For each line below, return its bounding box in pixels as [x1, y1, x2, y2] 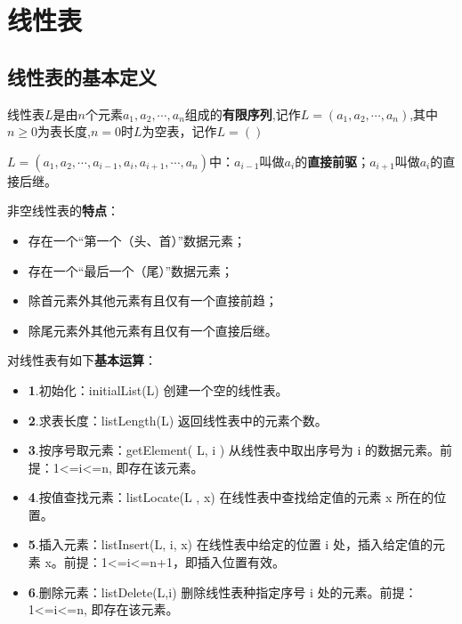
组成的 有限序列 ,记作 [184, 104, 301, 123]
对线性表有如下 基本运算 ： [7, 351, 157, 369]
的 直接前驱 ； [295, 151, 370, 170]
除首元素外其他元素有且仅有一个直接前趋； [28, 291, 278, 310]
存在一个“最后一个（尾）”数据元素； [28, 261, 234, 280]
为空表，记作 [142, 122, 217, 141]
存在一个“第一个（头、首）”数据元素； [28, 231, 247, 249]
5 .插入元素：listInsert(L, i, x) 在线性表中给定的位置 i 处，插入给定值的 [28, 535, 433, 554]
